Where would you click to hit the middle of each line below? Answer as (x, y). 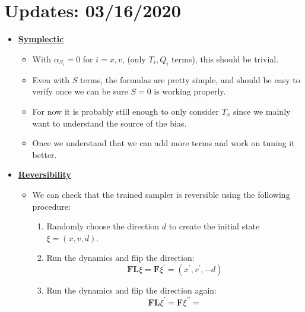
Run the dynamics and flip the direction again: (131, 290)
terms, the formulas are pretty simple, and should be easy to (190, 79)
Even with (51, 79)
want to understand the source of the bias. (109, 123)
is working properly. (190, 91)
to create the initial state (214, 226)
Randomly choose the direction (103, 226)
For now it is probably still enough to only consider (126, 111)
